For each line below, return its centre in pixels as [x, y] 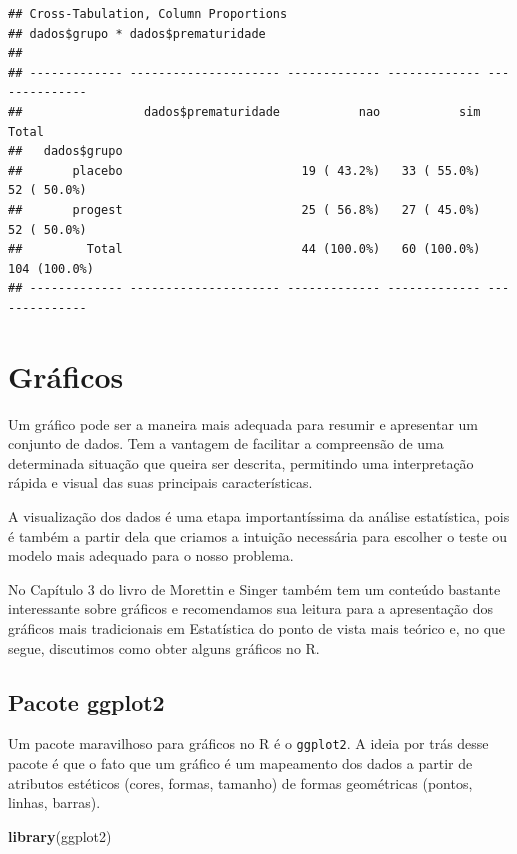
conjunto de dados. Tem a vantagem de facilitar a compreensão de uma [226, 443]
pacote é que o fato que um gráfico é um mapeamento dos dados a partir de [240, 763]
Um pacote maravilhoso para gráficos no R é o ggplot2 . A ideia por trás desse [248, 743]
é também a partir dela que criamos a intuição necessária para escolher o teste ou [258, 535]
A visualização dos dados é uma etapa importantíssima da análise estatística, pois [259, 516]
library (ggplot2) [60, 835]
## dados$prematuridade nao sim [244, 111]
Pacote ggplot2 [86, 701]
